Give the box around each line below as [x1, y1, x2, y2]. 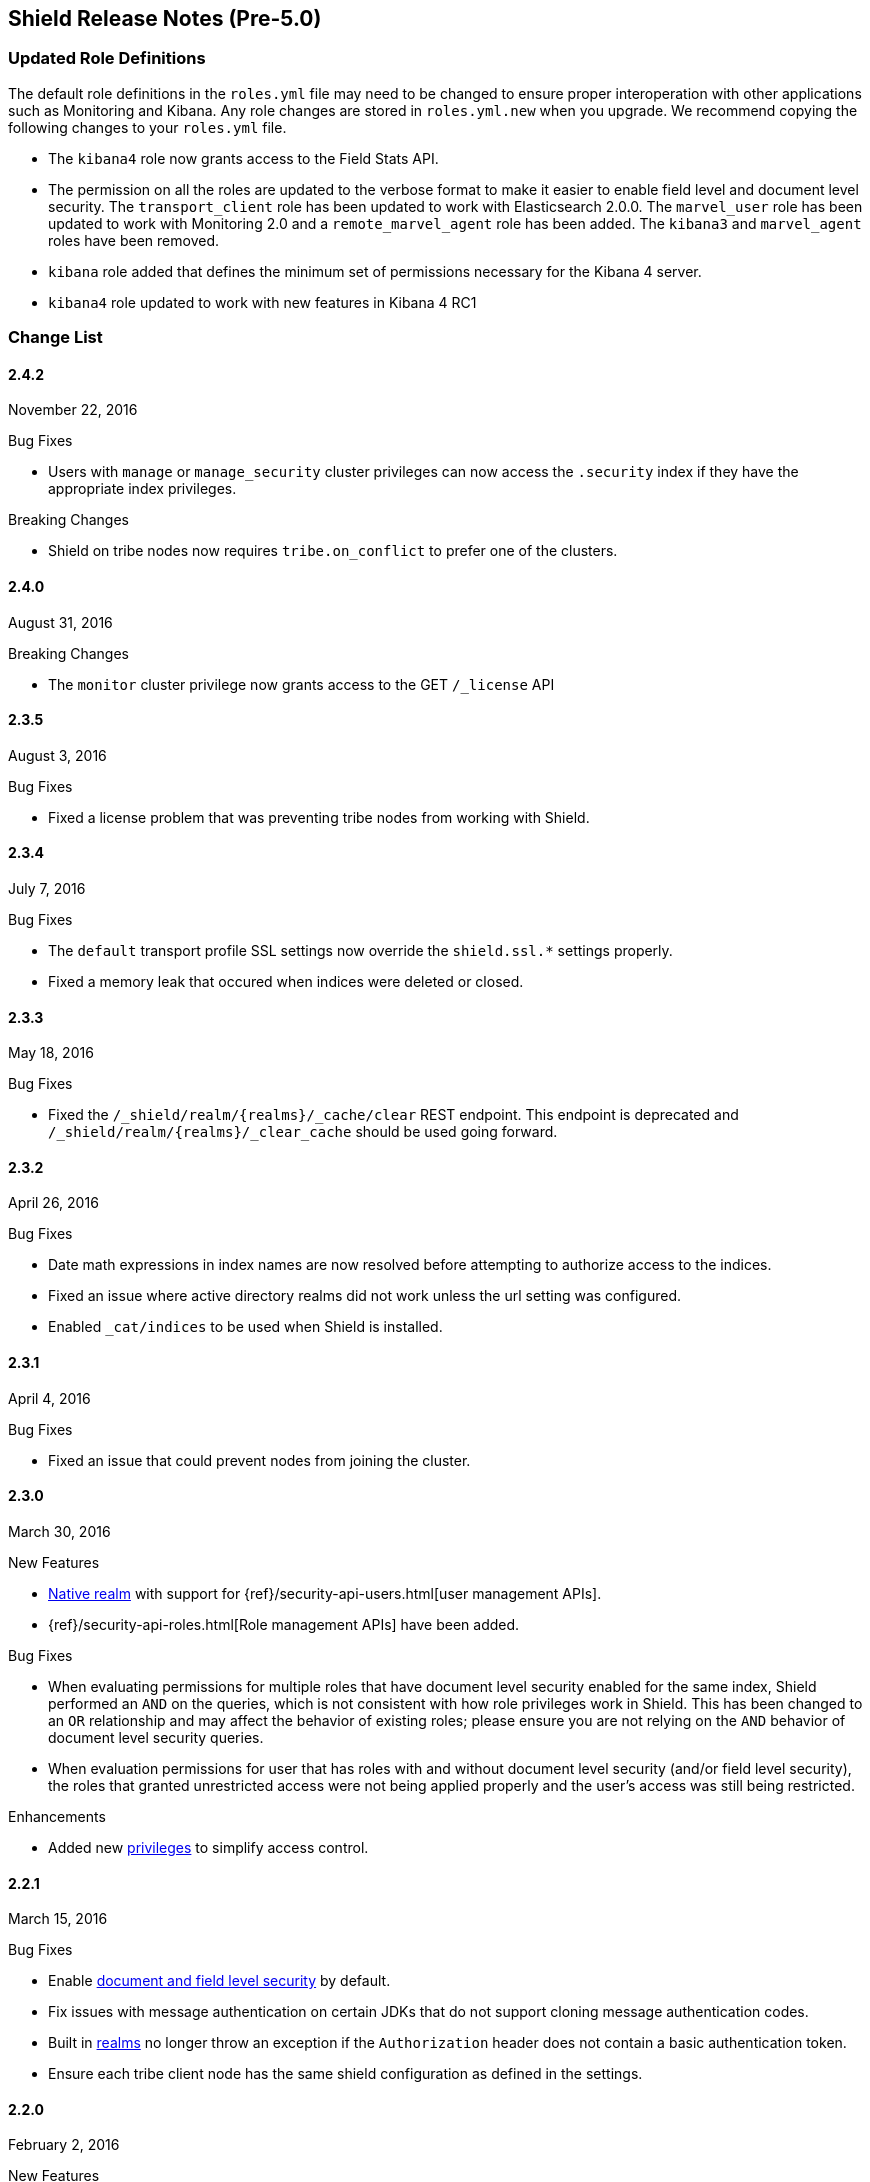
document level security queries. [48, 1728, 264, 1746]
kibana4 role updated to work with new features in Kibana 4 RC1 [48, 293, 477, 311]
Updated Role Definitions [8, 48, 206, 69]
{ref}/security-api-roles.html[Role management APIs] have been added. [48, 1615, 520, 1633]
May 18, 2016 [8, 1044, 94, 1062]
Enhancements [8, 1807, 106, 1825]
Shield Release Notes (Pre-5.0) [8, 6, 322, 31]
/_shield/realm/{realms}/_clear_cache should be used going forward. [48, 1123, 558, 1141]
